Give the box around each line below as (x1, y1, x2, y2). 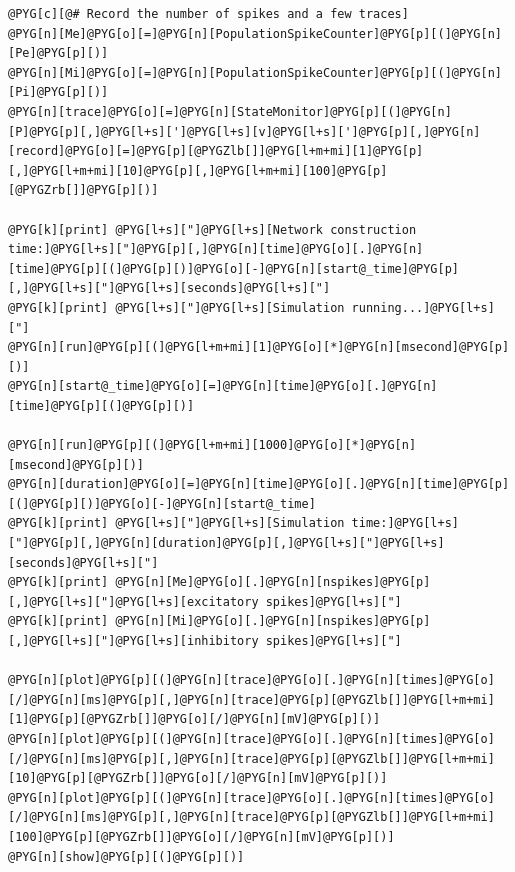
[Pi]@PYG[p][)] (8, 85, 109, 100)
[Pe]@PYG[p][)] (8, 46, 109, 61)
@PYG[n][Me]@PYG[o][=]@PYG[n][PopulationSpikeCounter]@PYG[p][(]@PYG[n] (8, 26, 502, 41)
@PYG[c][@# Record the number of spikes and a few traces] (8, 7, 409, 21)
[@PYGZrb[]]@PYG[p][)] (8, 183, 159, 198)
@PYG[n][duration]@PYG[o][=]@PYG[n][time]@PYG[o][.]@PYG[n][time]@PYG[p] (8, 477, 510, 492)
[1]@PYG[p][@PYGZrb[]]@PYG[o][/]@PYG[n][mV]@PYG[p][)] (8, 712, 381, 727)
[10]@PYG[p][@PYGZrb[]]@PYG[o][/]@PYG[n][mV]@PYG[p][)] (8, 771, 388, 786)
